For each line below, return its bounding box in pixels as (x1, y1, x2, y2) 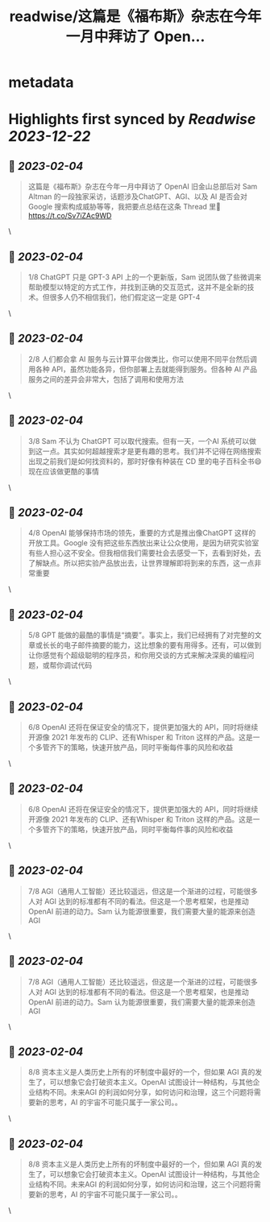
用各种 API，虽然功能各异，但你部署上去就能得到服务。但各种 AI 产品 (27, 364, 258, 374)
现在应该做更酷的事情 (27, 466, 99, 476)
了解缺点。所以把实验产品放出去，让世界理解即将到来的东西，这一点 (27, 558, 255, 568)
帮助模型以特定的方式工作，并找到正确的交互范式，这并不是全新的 (27, 283, 247, 292)
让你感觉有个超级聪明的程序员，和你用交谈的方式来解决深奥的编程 (27, 650, 247, 661)
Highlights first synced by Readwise (8, 110, 256, 129)
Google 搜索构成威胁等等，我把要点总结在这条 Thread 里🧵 (27, 202, 222, 212)
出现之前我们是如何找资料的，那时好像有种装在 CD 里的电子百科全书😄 (27, 456, 262, 466)
